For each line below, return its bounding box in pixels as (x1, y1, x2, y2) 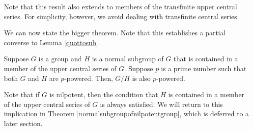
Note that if (4, 89, 40, 100)
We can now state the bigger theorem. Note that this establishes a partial (4, 27, 225, 38)
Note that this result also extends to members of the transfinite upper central (4, 1, 237, 11)
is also (132, 73, 151, 83)
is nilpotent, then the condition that (49, 89, 158, 100)
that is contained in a (173, 53, 238, 64)
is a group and (38, 53, 82, 64)
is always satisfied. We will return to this (100, 99, 223, 109)
